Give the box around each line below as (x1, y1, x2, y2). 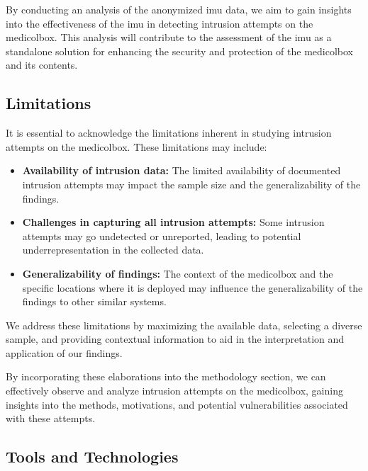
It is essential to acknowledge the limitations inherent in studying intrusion (6, 125, 332, 140)
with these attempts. (6, 411, 96, 426)
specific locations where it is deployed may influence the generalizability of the (22, 280, 363, 295)
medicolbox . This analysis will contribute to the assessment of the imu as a (6, 30, 332, 45)
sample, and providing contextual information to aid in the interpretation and (6, 331, 345, 346)
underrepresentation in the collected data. (22, 242, 204, 257)
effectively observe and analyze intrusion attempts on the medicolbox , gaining (6, 383, 343, 398)
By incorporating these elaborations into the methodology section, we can (6, 369, 326, 384)
